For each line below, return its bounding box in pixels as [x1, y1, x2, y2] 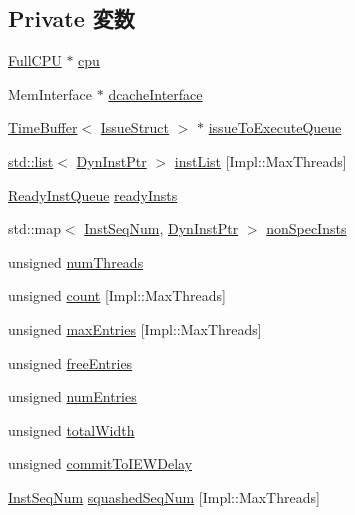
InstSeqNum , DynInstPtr [84, 218, 239, 239]
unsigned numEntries [8, 386, 137, 407]
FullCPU [8, 50, 62, 71]
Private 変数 [8, 3, 135, 34]
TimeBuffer [8, 117, 78, 138]
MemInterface [8, 83, 93, 104]
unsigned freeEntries [8, 352, 133, 373]
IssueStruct [100, 117, 170, 138]
